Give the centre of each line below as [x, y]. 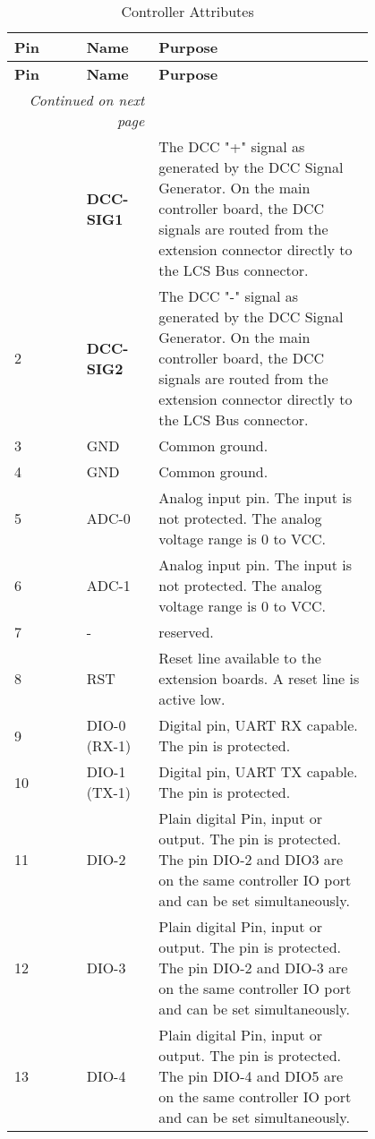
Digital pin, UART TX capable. [258, 771]
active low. [192, 699]
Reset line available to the [240, 658]
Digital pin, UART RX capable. [258, 725]
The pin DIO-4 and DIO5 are [251, 1076]
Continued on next [87, 100]
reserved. [186, 632]
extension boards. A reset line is [259, 678]
